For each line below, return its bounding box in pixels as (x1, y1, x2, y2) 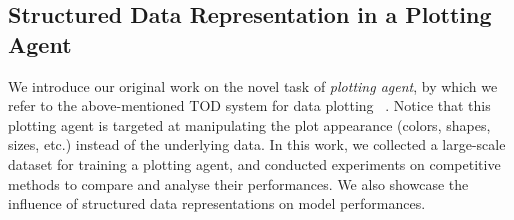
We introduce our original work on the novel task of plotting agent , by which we (8, 75, 498, 96)
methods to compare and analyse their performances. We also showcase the (8, 173, 469, 194)
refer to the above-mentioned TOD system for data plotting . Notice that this (8, 95, 491, 116)
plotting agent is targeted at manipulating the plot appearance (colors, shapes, (8, 114, 491, 135)
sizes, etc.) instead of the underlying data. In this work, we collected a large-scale (8, 134, 506, 155)
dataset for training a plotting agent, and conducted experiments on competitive (8, 153, 501, 174)
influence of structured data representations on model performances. (8, 193, 426, 214)
